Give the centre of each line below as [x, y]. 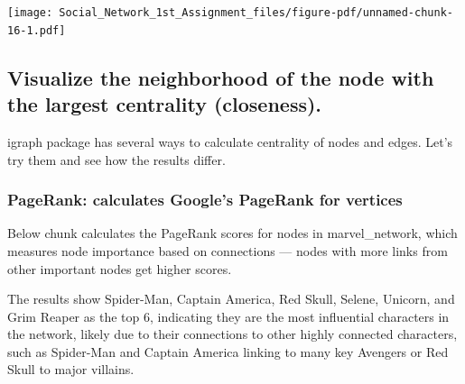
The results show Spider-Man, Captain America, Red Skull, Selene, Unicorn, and [231, 299]
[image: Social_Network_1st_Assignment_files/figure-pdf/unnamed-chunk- [230, 13]
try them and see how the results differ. [116, 159]
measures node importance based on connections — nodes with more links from [228, 250]
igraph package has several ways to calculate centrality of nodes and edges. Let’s [230, 141]
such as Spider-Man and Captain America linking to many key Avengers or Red [228, 351]
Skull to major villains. [71, 369]
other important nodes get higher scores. [120, 268]
